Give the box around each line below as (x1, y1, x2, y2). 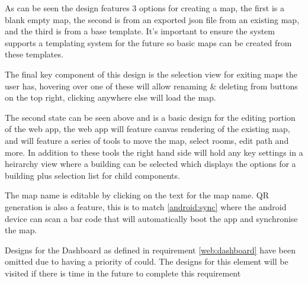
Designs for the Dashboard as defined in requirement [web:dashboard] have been (5, 243, 296, 256)
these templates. (5, 48, 63, 60)
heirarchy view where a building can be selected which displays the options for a (5, 157, 296, 170)
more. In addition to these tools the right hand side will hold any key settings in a (5, 146, 303, 158)
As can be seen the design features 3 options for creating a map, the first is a (5, 2, 284, 14)
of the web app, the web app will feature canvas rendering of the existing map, (5, 123, 290, 135)
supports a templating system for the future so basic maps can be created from (5, 36, 292, 49)
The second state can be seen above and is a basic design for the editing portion (5, 111, 296, 123)
